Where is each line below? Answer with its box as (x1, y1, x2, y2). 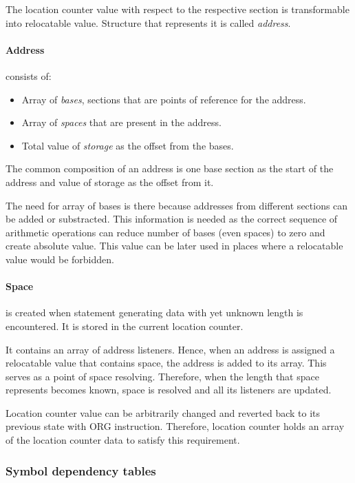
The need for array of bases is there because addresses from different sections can (6, 198, 348, 212)
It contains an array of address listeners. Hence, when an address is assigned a (6, 342, 335, 356)
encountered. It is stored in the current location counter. (6, 318, 244, 333)
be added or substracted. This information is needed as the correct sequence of (6, 212, 338, 226)
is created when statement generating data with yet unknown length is (6, 305, 303, 320)
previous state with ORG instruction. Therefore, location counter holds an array (6, 419, 345, 433)
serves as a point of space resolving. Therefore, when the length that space (6, 369, 319, 383)
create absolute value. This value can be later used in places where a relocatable (6, 238, 343, 253)
